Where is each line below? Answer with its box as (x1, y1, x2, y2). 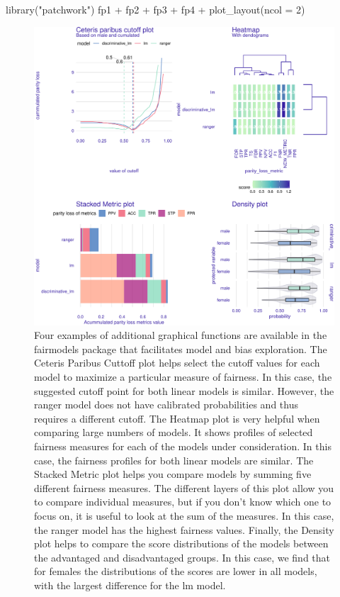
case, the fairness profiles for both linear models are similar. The (34, 452, 314, 467)
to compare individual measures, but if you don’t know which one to (34, 494, 331, 509)
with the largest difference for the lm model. (34, 577, 226, 592)
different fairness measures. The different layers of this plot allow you (34, 480, 334, 495)
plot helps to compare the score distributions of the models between (34, 536, 329, 551)
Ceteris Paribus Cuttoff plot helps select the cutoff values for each (34, 355, 320, 370)
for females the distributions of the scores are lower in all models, (34, 564, 317, 579)
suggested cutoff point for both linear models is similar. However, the (34, 383, 334, 398)
